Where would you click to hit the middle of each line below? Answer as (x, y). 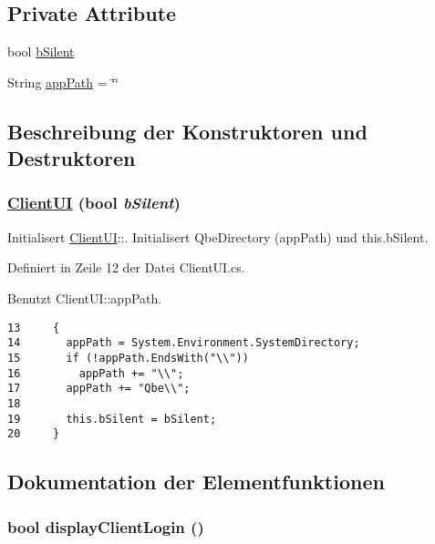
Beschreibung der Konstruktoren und (187, 131)
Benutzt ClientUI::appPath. (85, 298)
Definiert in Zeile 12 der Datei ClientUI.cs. (126, 267)
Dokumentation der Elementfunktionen (196, 482)
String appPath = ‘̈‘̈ (63, 82)
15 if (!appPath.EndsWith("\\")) (128, 358)
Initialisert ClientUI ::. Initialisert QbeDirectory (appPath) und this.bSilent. (218, 236)
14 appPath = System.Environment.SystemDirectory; (184, 343)
